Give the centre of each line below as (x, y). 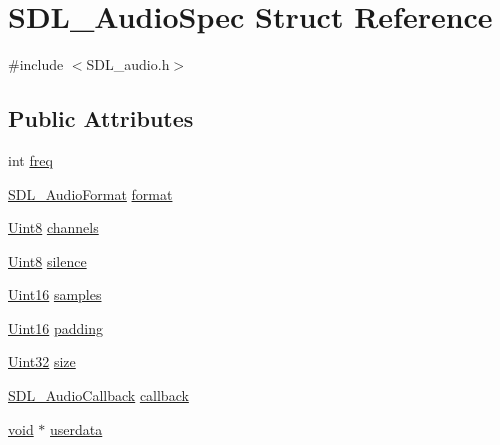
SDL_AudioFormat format (90, 193)
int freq (30, 159)
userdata (76, 428)
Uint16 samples (55, 294)
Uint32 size (42, 361)
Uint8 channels (53, 227)
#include (36, 64)
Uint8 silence (47, 260)
